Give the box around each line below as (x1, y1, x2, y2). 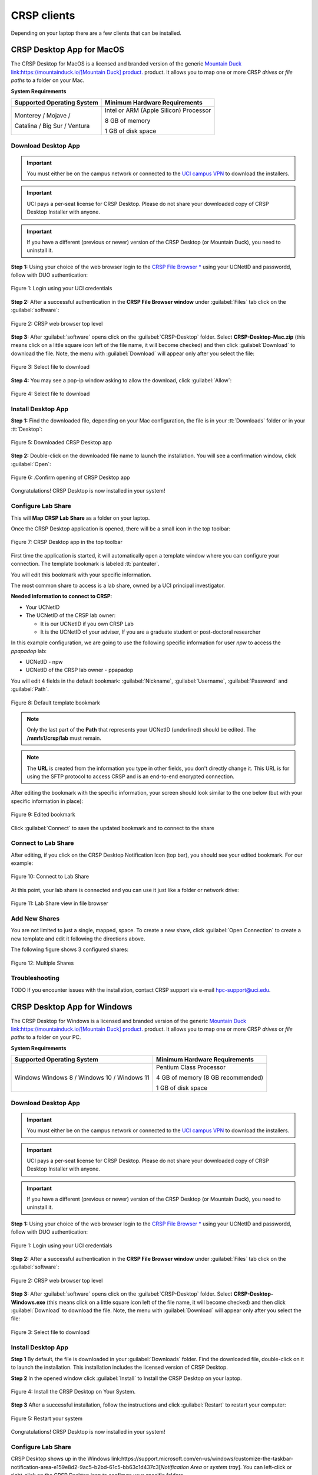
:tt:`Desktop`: (11, 425, 43, 432)
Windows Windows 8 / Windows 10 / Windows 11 (14, 1074, 150, 1082)
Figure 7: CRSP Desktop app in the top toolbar (11, 539, 123, 546)
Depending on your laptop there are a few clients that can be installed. (11, 29, 182, 37)
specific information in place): (11, 797, 84, 805)
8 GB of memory (105, 117, 151, 125)
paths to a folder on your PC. (11, 1034, 81, 1041)
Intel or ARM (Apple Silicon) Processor (105, 106, 211, 114)
